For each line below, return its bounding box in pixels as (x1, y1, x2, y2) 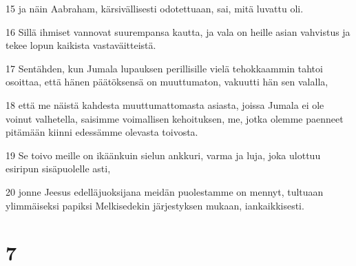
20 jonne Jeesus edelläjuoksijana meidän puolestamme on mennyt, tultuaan (6, 184, 324, 198)
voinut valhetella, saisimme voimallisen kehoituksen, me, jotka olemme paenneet (6, 111, 344, 125)
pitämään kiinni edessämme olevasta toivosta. (6, 125, 198, 139)
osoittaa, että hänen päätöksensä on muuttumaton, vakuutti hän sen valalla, (6, 74, 328, 89)
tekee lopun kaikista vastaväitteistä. (6, 38, 156, 52)
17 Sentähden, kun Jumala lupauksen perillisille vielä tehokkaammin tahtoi (6, 61, 323, 75)
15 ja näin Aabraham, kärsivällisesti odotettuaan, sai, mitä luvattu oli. (6, 1, 304, 15)
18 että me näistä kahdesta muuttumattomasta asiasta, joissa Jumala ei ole (6, 97, 324, 112)
